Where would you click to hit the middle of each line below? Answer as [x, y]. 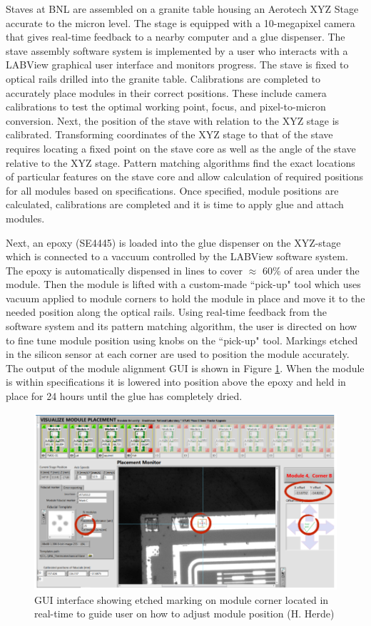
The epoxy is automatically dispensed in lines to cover [124, 270]
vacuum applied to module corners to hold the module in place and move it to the [185, 298]
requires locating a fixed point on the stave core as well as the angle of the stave [181, 148]
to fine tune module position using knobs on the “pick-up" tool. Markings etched [182, 340]
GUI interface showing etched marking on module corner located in [182, 599]
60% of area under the [311, 270]
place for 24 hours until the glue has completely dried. [124, 396]
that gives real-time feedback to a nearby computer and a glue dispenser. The [176, 37]
